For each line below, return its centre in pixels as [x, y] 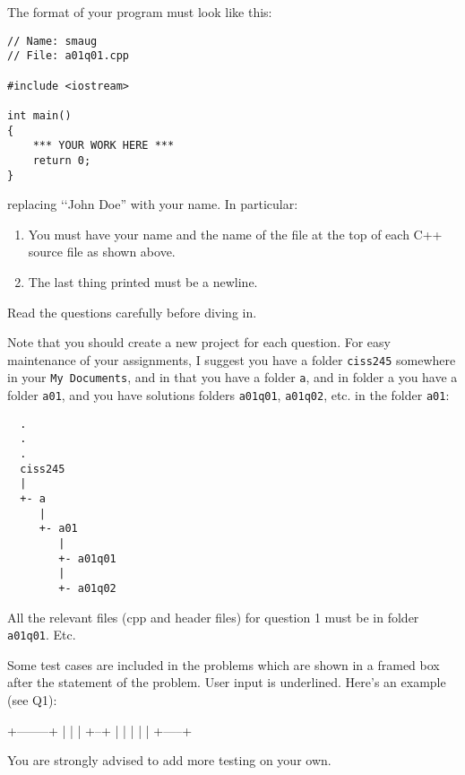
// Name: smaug [52, 41]
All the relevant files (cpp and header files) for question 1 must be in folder [213, 617]
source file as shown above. [102, 252]
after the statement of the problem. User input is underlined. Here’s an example [227, 682]
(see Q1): [32, 700]
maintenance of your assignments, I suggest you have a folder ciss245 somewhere [232, 359]
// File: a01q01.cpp [69, 56]
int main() [39, 115]
